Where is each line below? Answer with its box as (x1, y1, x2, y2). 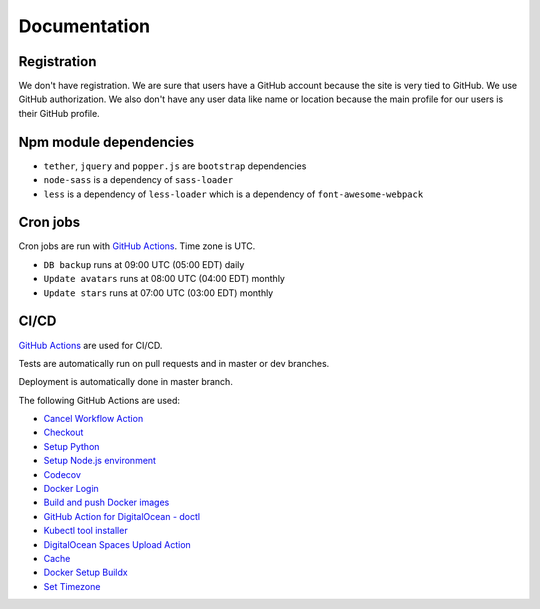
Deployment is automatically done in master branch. (18, 376, 234, 388)
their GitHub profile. (18, 107, 100, 119)
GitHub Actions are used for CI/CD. (18, 339, 163, 351)
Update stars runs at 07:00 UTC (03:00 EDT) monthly (43, 286, 274, 299)
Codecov (43, 468, 82, 480)
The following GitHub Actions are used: (18, 394, 180, 406)
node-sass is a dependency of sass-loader (43, 174, 234, 186)
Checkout (43, 426, 84, 439)
